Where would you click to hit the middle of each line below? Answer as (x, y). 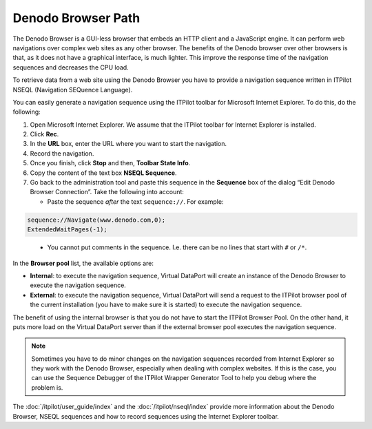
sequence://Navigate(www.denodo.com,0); (96, 220)
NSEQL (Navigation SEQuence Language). (73, 90)
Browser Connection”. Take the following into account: (107, 192)
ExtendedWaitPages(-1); (68, 230)
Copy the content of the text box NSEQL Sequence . (103, 173)
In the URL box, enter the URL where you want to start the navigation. (128, 144)
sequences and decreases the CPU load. (71, 67)
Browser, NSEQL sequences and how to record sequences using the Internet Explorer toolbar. (146, 416)
